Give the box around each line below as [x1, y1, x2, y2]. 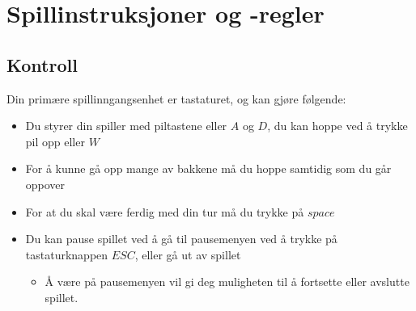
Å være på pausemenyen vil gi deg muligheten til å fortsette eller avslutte [45, 273, 410, 290]
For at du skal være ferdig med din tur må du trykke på [25, 203, 304, 220]
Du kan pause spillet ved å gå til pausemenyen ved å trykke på [25, 230, 337, 247]
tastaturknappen [25, 246, 108, 263]
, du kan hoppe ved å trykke [267, 117, 408, 134]
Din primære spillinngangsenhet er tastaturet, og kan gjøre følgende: [6, 90, 346, 107]
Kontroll [6, 52, 78, 77]
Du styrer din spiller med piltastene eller [25, 117, 227, 134]
